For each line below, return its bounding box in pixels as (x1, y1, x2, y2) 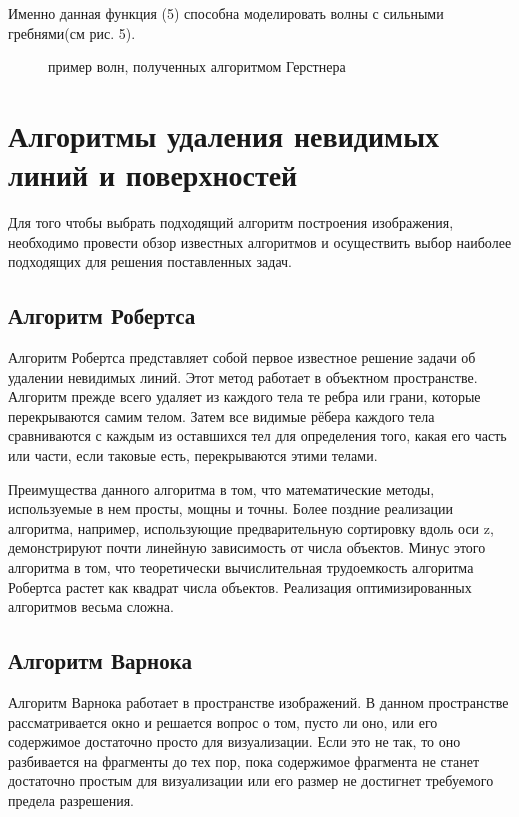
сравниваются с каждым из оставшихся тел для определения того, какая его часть (8, 425, 507, 446)
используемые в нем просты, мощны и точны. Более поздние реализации (8, 498, 453, 519)
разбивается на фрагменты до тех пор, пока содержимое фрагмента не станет (8, 750, 480, 771)
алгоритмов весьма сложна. (8, 596, 174, 617)
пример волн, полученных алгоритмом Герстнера (48, 56, 346, 77)
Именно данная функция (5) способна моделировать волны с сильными (8, 3, 444, 23)
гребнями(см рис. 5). (8, 22, 136, 43)
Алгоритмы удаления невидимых (8, 114, 440, 155)
